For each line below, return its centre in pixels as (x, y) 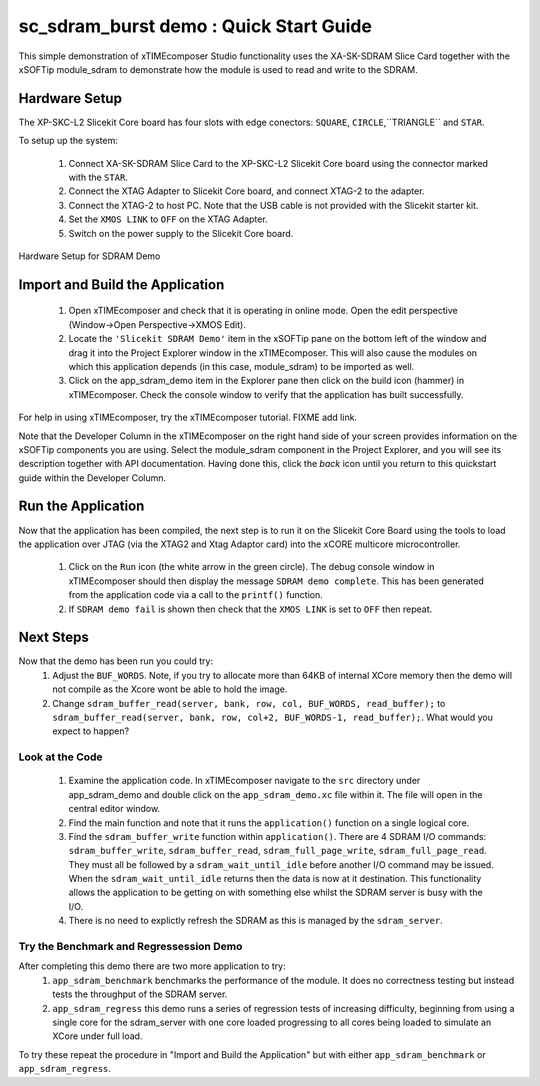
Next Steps (53, 637)
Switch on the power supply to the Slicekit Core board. (181, 233)
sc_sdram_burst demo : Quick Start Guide (195, 26)
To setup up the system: (68, 141)
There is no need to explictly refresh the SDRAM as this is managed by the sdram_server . (256, 921)
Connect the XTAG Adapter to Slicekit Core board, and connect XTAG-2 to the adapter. (246, 191)
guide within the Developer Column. (92, 477)
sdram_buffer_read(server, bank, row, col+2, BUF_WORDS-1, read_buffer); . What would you (273, 717)
